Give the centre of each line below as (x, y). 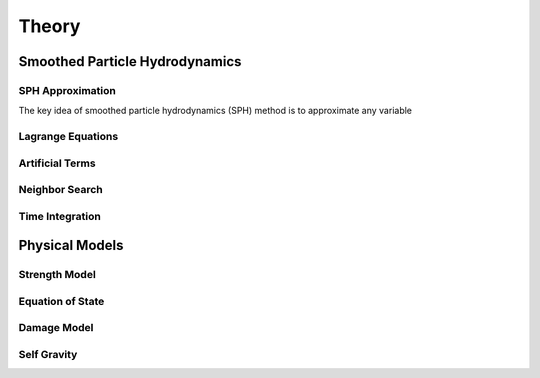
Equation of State (61, 301)
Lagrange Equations (68, 137)
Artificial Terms (57, 163)
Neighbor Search (61, 190)
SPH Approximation (67, 90)
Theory (49, 26)
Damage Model (56, 328)
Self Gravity (48, 355)
